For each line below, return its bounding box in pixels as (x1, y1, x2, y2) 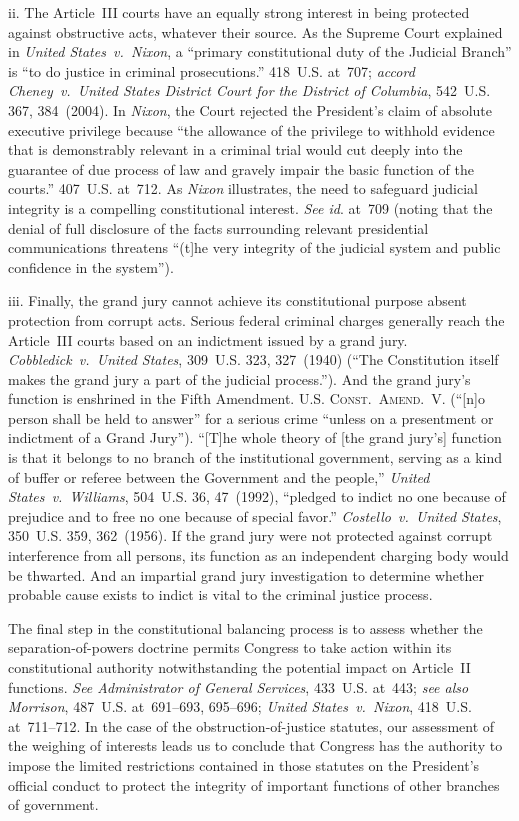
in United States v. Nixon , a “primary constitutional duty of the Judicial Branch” (8, 41, 512, 62)
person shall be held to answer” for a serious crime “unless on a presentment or (8, 407, 494, 428)
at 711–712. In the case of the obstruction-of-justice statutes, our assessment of (8, 715, 495, 736)
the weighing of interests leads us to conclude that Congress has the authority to (8, 735, 503, 756)
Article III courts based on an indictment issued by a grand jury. (8, 329, 408, 350)
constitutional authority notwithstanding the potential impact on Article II (8, 657, 471, 677)
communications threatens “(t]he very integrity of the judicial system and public (8, 237, 501, 258)
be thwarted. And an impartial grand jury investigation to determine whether (8, 564, 484, 585)
